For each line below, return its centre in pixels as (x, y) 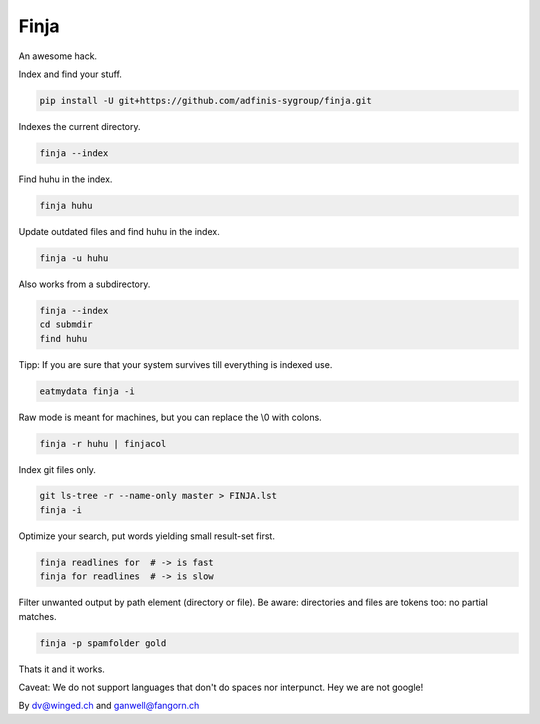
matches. (37, 616)
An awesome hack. (58, 56)
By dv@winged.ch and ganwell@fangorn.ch (109, 706)
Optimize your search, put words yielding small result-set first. (146, 536)
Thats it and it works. (61, 669)
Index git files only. (57, 469)
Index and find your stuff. (70, 74)
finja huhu (66, 205)
